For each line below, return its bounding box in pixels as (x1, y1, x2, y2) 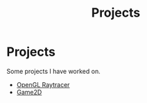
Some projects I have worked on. (6, 67, 101, 75)
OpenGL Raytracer (16, 80, 70, 88)
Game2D (16, 88, 42, 96)
